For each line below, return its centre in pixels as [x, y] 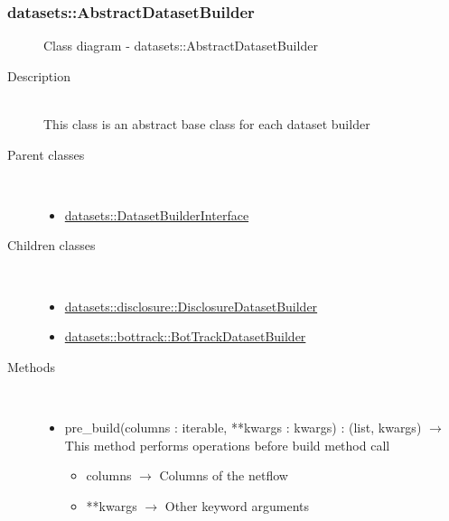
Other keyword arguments [237, 505]
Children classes [51, 245]
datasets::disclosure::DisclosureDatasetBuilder [191, 306]
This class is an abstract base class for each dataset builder [207, 124]
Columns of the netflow [224, 475]
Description [39, 75]
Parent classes [46, 154]
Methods [31, 366]
